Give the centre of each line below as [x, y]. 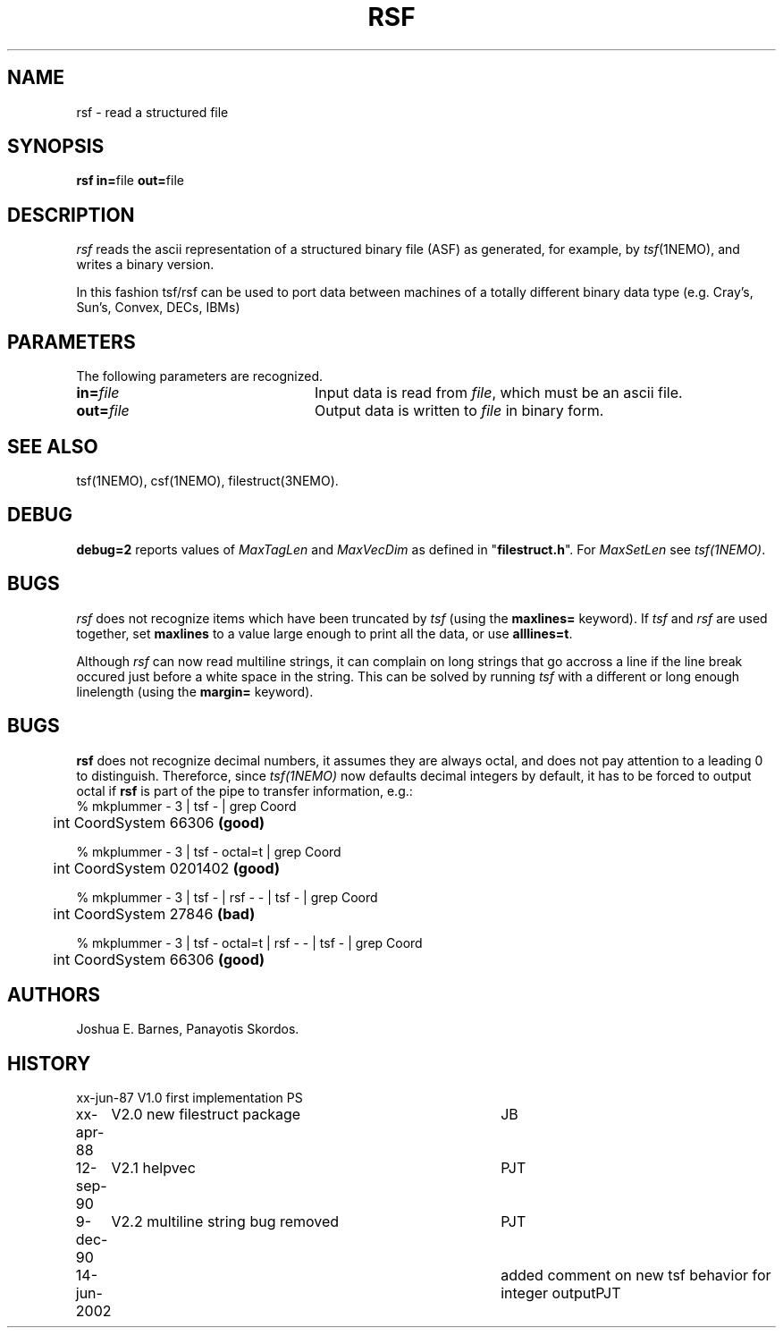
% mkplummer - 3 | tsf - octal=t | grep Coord [209, 851]
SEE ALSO [53, 446]
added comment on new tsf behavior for [636, 1276]
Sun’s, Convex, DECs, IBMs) [158, 308]
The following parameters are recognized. [200, 376]
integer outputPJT [561, 1293]
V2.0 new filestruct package [206, 1115]
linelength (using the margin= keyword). [195, 691]
